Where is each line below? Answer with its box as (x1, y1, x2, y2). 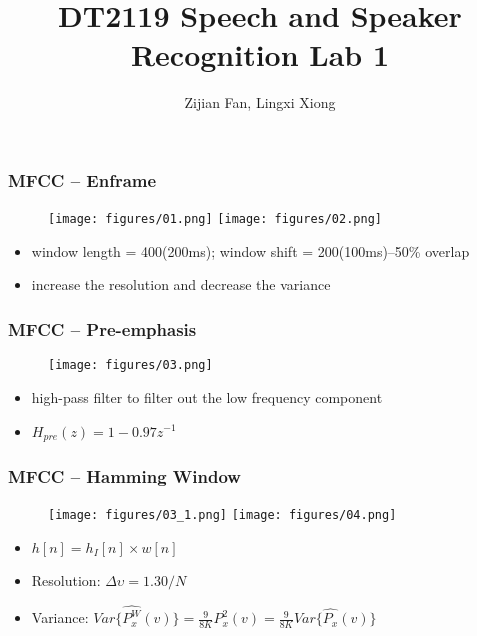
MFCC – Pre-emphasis (8, 316, 197, 341)
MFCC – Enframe (8, 167, 157, 192)
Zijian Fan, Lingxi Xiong (184, 92, 336, 113)
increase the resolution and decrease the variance (31, 274, 331, 295)
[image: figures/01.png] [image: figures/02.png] (48, 212, 382, 227)
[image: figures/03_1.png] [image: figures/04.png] (48, 508, 397, 523)
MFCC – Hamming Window (8, 463, 241, 488)
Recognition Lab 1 (130, 34, 390, 75)
